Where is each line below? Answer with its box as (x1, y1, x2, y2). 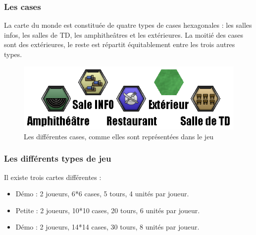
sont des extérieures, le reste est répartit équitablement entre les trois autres (4, 39, 235, 50)
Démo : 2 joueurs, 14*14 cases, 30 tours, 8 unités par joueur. (15, 222, 200, 232)
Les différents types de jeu (4, 152, 111, 165)
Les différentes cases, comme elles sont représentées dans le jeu (24, 131, 214, 141)
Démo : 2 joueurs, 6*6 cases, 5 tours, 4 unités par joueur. (15, 188, 189, 199)
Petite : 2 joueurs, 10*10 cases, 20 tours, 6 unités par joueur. (15, 205, 200, 215)
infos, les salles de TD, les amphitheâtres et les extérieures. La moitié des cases (4, 29, 244, 40)
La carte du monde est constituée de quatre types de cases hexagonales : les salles (4, 20, 252, 30)
